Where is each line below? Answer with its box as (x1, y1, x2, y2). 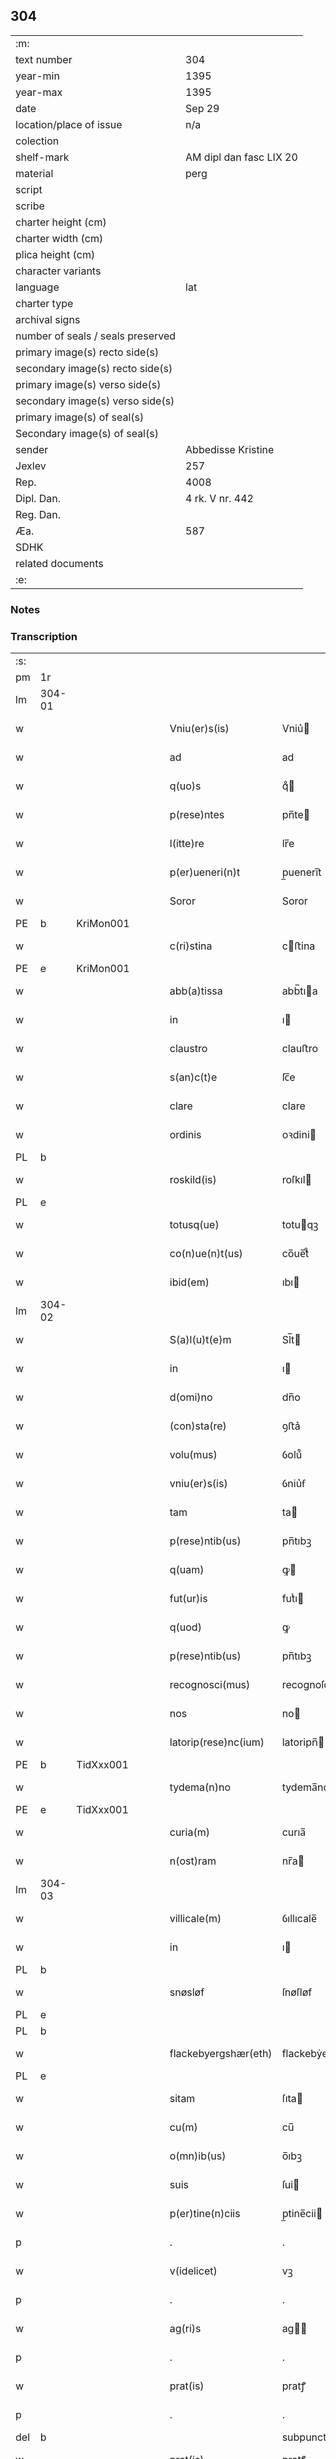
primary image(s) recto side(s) (15, 345, 160, 359)
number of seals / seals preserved (15, 329, 177, 343)
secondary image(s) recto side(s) (15, 361, 173, 375)
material (15, 166, 54, 180)
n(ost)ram (169, 1854, 217, 1868)
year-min (15, 69, 60, 83)
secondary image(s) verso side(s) (15, 394, 175, 408)
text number (15, 52, 73, 66)
